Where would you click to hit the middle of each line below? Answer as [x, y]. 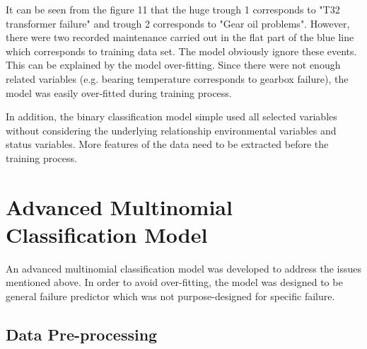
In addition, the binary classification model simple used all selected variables [171, 116]
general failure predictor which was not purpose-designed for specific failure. [170, 296]
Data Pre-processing [82, 334]
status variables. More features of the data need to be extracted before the [167, 144]
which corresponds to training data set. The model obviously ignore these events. [181, 51]
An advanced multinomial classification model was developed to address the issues [184, 268]
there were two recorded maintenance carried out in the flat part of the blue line [180, 37]
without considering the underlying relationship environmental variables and [171, 130]
